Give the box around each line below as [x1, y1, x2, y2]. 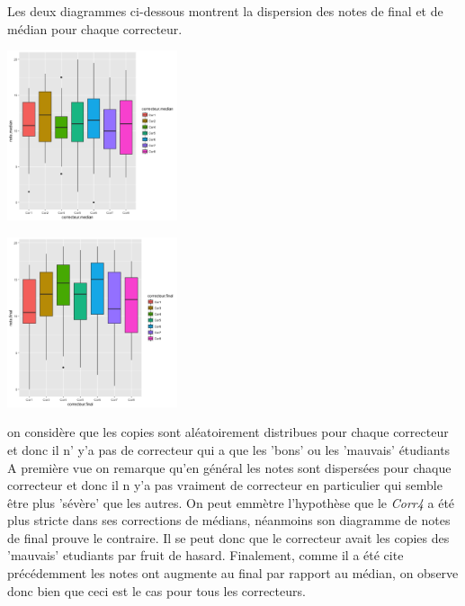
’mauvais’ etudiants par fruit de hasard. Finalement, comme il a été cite [7, 546, 404, 565]
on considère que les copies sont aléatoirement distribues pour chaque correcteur [7, 423, 449, 441]
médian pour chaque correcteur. [7, 19, 183, 38]
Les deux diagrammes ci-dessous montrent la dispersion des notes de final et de [7, 2, 443, 20]
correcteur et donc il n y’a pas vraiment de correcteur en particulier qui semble [7, 476, 443, 495]
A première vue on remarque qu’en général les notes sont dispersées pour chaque [7, 458, 452, 477]
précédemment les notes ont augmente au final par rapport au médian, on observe [7, 564, 459, 583]
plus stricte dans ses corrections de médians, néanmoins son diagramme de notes [7, 511, 451, 530]
